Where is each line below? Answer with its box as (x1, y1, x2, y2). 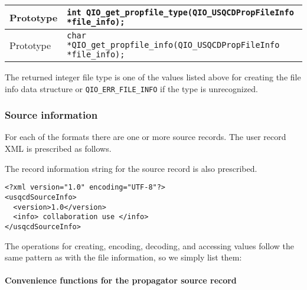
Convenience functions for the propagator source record (5, 274, 237, 286)
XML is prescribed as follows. (5, 142, 112, 155)
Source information (5, 107, 98, 122)
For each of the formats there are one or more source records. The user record (5, 131, 286, 143)
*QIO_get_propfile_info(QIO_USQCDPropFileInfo (67, 40, 280, 50)
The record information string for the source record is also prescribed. (5, 162, 257, 174)
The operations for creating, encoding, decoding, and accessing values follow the (5, 239, 295, 252)
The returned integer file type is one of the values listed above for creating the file (5, 71, 301, 83)
